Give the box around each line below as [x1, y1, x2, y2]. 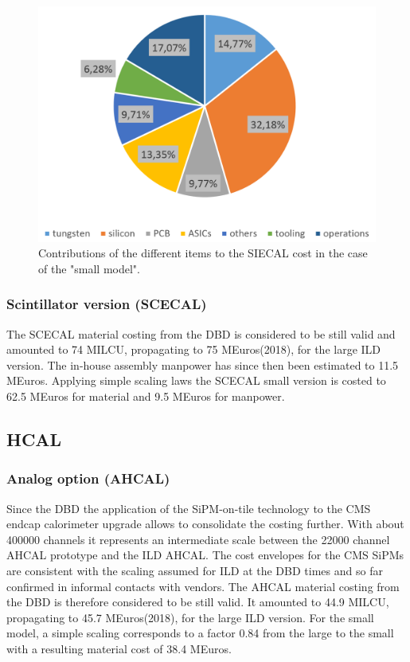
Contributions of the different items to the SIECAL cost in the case [38, 245, 368, 261]
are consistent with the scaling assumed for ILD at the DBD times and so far [6, 562, 383, 578]
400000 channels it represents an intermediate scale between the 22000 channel [6, 531, 390, 547]
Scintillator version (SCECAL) [6, 294, 207, 314]
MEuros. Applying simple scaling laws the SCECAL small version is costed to [6, 372, 386, 389]
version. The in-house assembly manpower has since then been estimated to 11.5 [6, 356, 399, 373]
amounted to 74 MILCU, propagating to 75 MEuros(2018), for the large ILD [6, 341, 381, 358]
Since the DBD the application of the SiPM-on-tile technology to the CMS [6, 499, 371, 516]
